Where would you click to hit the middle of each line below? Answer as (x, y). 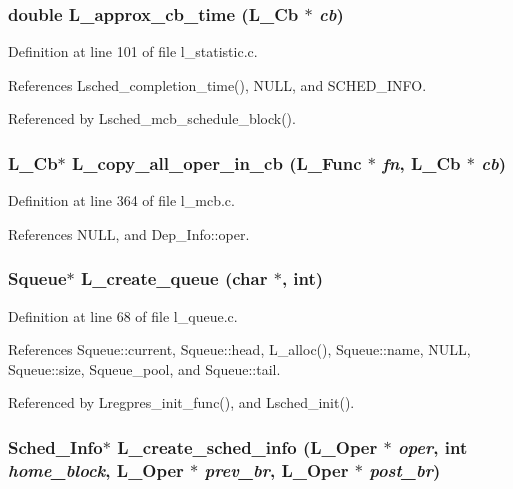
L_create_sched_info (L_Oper (247, 446)
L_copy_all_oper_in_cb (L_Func (217, 162)
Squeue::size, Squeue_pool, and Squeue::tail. (144, 368)
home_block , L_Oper (96, 469)
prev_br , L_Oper (276, 469)
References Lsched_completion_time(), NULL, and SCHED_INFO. (217, 84)
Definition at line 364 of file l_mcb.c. (121, 200)
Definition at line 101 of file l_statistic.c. (133, 51)
